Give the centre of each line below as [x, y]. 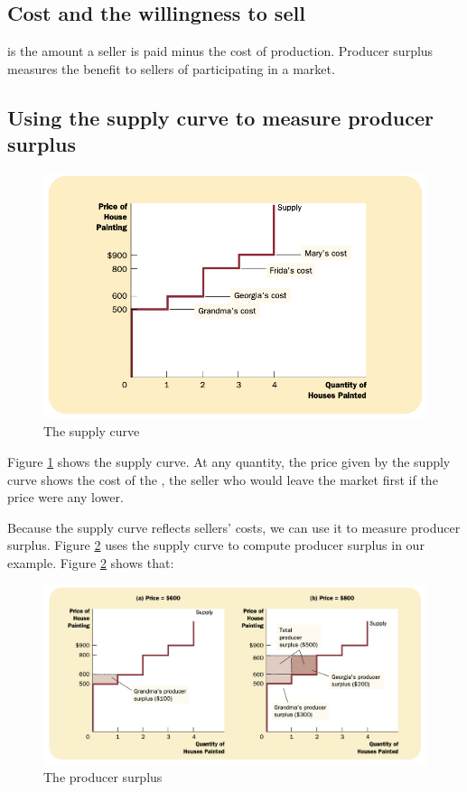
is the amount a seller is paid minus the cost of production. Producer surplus [220, 51]
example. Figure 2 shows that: [91, 562]
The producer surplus [103, 777]
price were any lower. [65, 497]
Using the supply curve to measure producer [220, 117]
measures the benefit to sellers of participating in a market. [171, 68]
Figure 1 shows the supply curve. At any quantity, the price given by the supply [229, 461]
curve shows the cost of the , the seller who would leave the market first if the [223, 479]
